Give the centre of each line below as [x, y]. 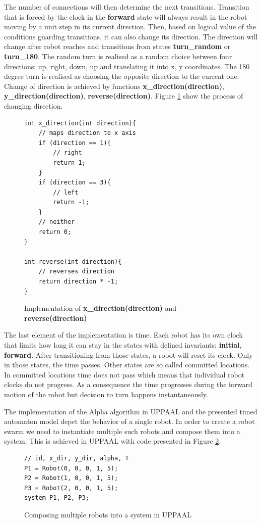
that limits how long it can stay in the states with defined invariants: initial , [123, 345]
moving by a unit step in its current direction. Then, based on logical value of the [130, 27]
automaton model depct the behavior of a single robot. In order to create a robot [129, 421]
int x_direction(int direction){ [80, 123]
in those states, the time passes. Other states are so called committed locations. [127, 365]
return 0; [55, 232]
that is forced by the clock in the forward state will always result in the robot [126, 16]
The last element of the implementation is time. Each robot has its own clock [123, 335]
